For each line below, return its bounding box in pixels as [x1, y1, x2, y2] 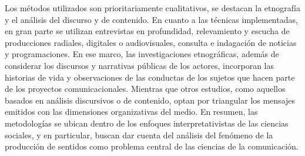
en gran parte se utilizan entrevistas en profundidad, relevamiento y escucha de [5, 25, 290, 37]
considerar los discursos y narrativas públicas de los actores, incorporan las [5, 59, 274, 71]
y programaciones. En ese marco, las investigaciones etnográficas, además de [5, 48, 279, 60]
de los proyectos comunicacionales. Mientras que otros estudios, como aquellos [5, 82, 286, 95]
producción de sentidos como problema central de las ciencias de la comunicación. [5, 140, 299, 152]
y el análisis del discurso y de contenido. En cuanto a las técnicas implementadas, [5, 13, 298, 25]
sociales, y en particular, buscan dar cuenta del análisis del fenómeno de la [5, 128, 273, 141]
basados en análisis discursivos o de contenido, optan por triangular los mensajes [5, 94, 296, 106]
